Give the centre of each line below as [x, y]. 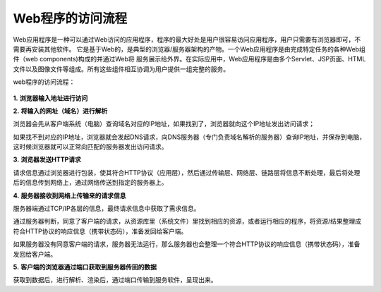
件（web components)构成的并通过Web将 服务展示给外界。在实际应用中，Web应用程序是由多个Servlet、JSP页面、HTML [189, 59]
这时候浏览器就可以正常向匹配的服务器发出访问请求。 [90, 147]
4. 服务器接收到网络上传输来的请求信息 [69, 195]
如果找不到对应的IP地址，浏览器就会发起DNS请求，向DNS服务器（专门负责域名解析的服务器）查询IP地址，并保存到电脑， [189, 137]
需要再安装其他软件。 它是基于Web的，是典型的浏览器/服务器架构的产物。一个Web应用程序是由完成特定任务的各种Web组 [189, 49]
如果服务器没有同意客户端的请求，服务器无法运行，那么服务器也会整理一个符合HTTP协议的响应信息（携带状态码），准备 [187, 244]
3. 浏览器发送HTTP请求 [47, 159]
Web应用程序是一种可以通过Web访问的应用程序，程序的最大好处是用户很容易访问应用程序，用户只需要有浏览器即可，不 [187, 39]
